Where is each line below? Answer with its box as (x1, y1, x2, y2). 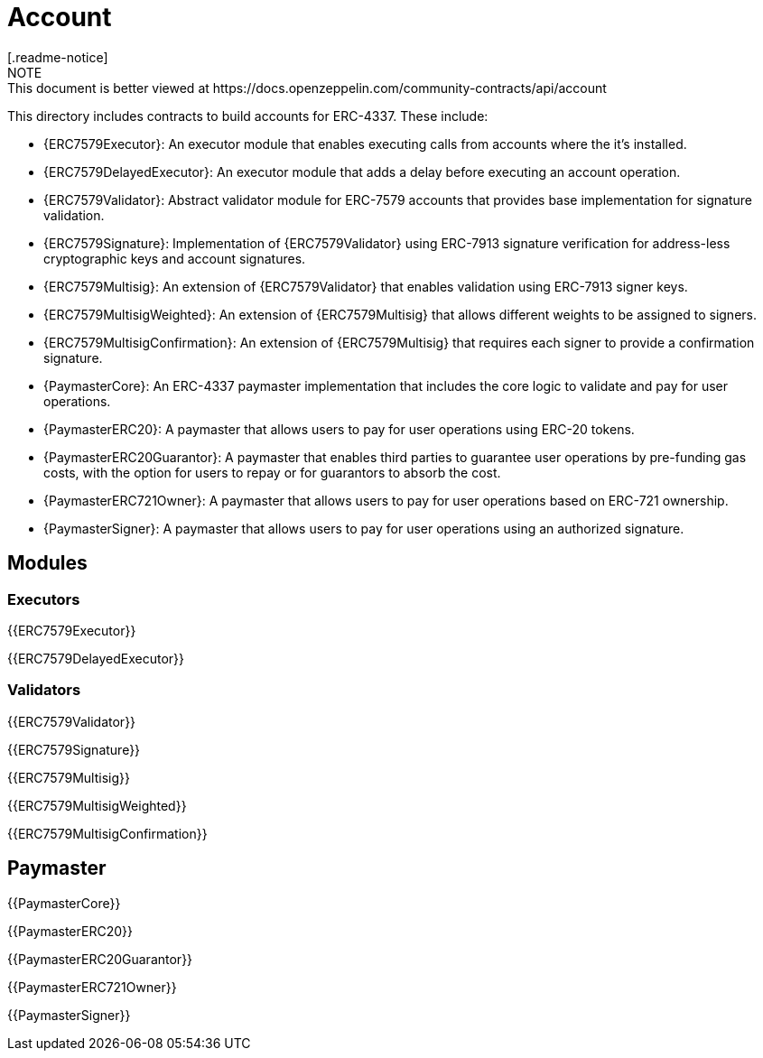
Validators (7, 681, 81, 700)
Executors (7, 589, 80, 608)
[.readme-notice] (7, 49, 108, 65)
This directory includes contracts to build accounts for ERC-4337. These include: (7, 107, 489, 124)
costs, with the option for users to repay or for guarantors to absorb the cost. (43, 464, 501, 480)
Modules (7, 552, 88, 575)
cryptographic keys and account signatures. (43, 250, 306, 266)
